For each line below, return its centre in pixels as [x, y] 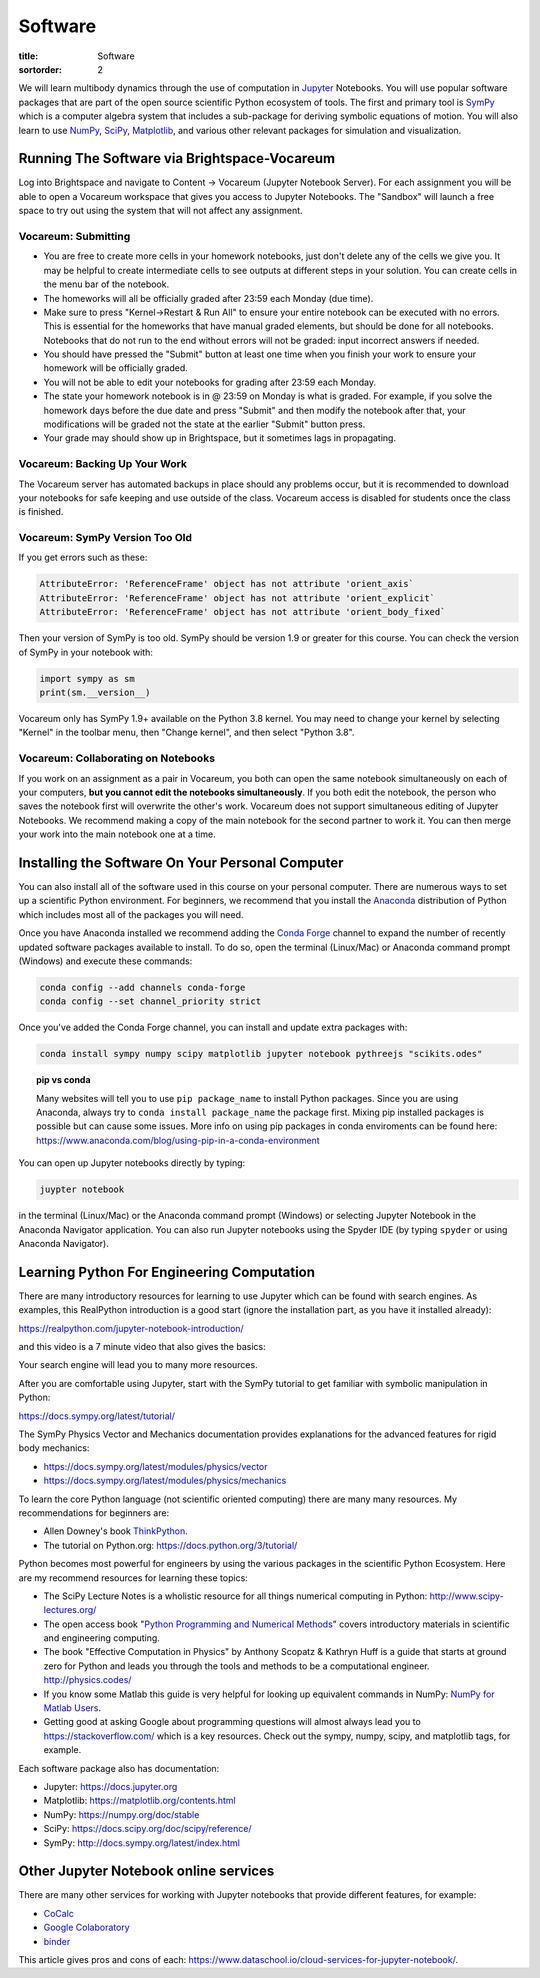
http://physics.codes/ [87, 1680]
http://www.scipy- [466, 1596]
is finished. [41, 512]
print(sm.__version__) [95, 692]
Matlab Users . [72, 1708]
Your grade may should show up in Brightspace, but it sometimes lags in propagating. [220, 438]
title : [28, 56]
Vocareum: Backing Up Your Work [102, 464]
